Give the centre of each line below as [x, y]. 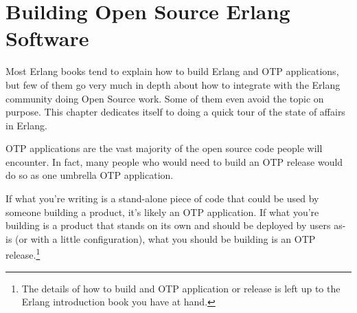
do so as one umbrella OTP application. [90, 175]
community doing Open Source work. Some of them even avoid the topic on [165, 98]
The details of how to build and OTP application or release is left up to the [181, 288]
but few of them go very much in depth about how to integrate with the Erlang [173, 84]
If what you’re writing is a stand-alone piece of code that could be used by [162, 198]
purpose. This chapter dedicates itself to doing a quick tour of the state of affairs [175, 112]
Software [47, 38]
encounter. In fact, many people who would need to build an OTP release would [174, 161]
